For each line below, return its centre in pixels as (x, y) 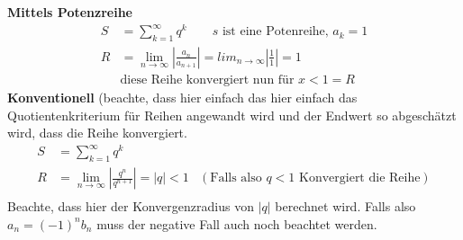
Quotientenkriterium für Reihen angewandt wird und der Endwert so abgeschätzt (232, 115)
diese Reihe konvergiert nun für (207, 80)
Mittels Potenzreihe (70, 12)
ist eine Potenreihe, (275, 32)
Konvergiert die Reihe (360, 178)
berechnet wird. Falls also (345, 206)
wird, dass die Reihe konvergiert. (97, 133)
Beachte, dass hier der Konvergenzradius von (131, 206)
